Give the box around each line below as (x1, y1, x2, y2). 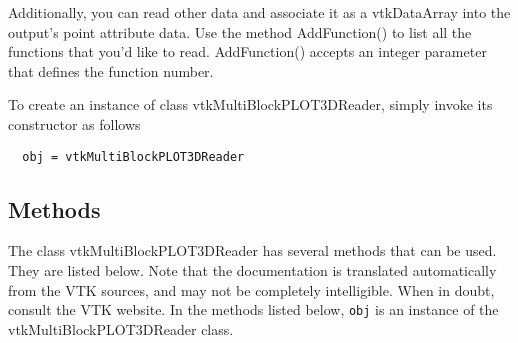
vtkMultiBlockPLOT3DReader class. (8, 318, 234, 339)
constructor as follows (8, 113, 141, 134)
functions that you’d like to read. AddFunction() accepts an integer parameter (8, 41, 487, 62)
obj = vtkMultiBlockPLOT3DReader (22, 149, 245, 164)
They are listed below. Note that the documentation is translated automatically (8, 260, 497, 281)
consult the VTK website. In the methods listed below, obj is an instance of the (8, 299, 499, 320)
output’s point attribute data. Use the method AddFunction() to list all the (8, 21, 472, 42)
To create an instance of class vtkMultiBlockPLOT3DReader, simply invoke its (8, 94, 493, 115)
